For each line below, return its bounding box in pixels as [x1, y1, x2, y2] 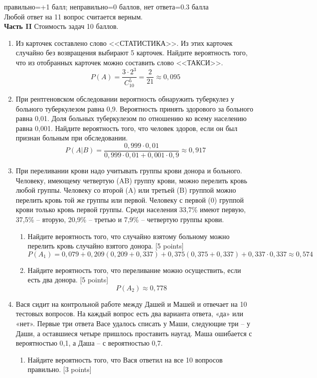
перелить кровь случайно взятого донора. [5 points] [27, 241, 184, 251]
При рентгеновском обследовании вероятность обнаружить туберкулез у [15, 93, 234, 104]
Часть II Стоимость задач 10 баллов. [4, 21, 119, 31]
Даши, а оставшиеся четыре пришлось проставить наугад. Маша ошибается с [15, 328, 252, 338]
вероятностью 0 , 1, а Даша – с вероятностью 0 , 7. [15, 338, 163, 348]
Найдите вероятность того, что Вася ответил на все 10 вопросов [27, 354, 223, 365]
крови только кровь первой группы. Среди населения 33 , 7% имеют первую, [15, 204, 246, 215]
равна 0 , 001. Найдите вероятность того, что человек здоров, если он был [15, 123, 238, 133]
